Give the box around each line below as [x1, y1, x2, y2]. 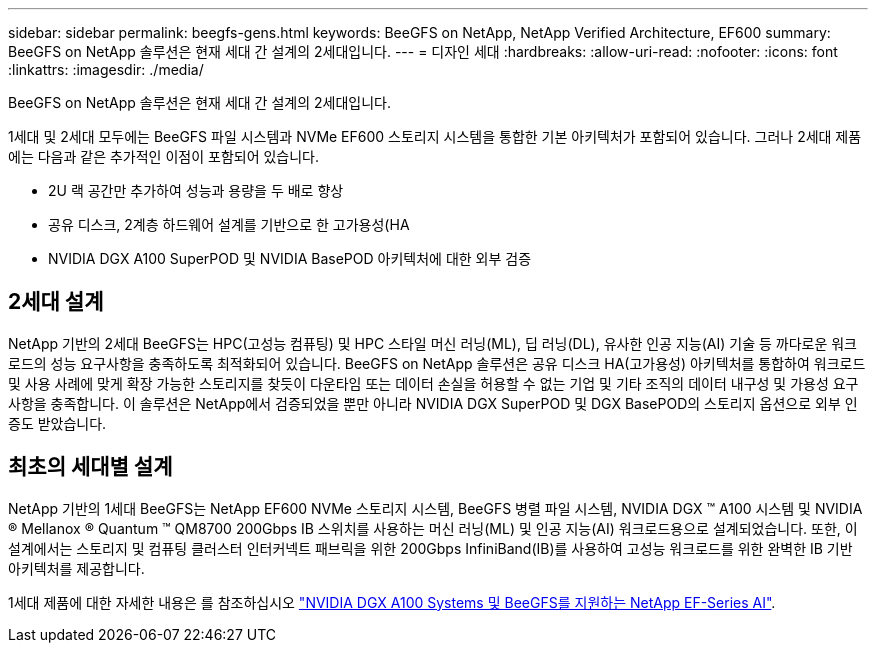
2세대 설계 [8, 289, 104, 315]
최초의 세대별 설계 [8, 454, 173, 480]
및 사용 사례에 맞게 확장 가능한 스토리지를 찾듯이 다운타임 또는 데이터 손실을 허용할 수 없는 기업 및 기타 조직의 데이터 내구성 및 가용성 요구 [8, 374, 859, 392]
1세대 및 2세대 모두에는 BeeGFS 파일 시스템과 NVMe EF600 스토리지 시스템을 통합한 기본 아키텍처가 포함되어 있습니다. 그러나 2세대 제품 [8, 128, 862, 145]
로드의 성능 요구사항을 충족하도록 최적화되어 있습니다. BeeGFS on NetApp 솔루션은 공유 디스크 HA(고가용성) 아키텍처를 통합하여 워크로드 [8, 354, 866, 372]
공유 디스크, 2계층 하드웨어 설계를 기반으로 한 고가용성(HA [48, 216, 410, 233]
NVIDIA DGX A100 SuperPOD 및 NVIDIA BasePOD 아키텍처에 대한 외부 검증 [48, 250, 532, 267]
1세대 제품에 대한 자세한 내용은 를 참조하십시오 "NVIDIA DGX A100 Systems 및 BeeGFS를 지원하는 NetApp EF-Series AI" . [8, 593, 776, 611]
